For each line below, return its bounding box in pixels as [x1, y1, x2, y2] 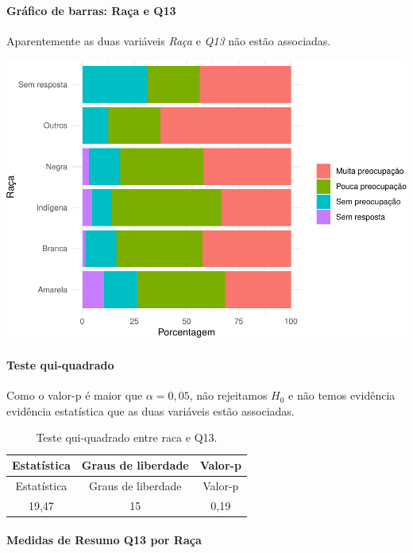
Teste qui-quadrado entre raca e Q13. [36, 429, 218, 446]
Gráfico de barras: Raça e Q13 [6, 2, 176, 18]
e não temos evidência [288, 387, 396, 404]
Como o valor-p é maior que [6, 387, 143, 404]
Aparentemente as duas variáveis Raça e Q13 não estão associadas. [6, 32, 331, 48]
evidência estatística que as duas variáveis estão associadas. [6, 402, 295, 419]
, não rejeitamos [189, 387, 268, 404]
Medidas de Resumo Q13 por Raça [6, 532, 202, 548]
